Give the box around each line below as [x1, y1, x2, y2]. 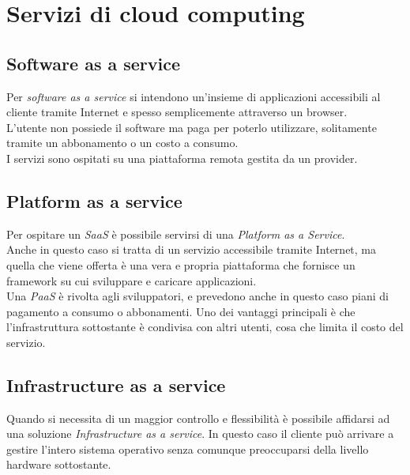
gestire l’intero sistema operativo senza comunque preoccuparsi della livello [6, 440, 369, 457]
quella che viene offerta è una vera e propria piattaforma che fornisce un [6, 256, 355, 273]
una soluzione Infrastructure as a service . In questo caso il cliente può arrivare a [6, 425, 394, 442]
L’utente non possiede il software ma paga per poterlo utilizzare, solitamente [6, 119, 377, 135]
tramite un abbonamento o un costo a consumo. [6, 134, 239, 151]
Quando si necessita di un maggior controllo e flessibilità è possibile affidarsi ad [6, 409, 390, 426]
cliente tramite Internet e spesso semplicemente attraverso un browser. [6, 104, 348, 120]
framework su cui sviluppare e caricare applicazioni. [6, 272, 257, 288]
